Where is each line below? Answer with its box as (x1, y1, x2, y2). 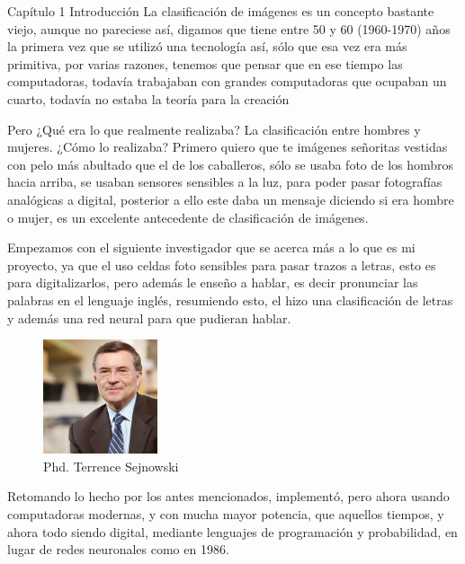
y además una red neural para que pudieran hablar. (7, 308, 291, 327)
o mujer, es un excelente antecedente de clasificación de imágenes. (7, 207, 369, 226)
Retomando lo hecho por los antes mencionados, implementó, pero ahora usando (7, 487, 450, 506)
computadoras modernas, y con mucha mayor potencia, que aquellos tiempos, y (7, 505, 444, 524)
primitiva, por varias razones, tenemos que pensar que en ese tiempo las (7, 54, 403, 73)
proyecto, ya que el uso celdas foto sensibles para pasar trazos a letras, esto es (7, 255, 436, 274)
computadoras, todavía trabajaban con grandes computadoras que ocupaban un (7, 72, 447, 91)
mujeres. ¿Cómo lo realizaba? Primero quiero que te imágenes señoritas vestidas (7, 137, 448, 156)
